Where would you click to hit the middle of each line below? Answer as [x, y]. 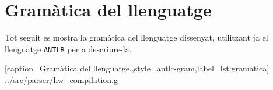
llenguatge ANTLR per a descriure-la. [68, 48]
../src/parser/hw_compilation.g [61, 79]
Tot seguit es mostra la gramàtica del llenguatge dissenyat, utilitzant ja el [136, 37]
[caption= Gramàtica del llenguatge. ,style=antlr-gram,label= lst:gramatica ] [137, 68]
